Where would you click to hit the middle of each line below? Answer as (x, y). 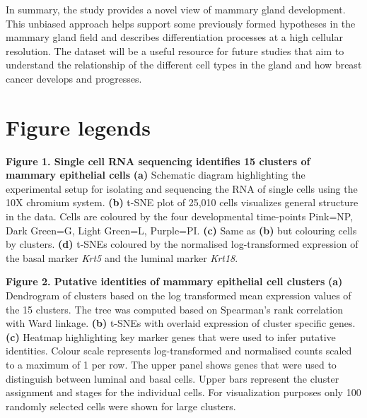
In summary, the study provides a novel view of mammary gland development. (176, 9)
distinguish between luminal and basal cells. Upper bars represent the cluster (173, 378)
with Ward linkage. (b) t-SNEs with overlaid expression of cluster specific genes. (181, 323)
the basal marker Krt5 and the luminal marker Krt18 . (122, 257)
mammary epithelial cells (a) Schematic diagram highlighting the (156, 175)
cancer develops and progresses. (74, 78)
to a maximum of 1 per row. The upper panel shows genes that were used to (171, 364)
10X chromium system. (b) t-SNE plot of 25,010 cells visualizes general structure (182, 202)
